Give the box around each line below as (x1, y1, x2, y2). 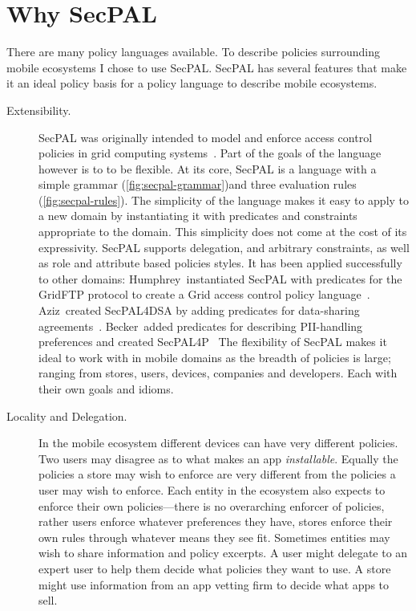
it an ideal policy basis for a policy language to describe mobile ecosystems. (6, 75, 378, 92)
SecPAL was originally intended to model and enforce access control (38, 128, 373, 145)
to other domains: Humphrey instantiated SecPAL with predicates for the (38, 270, 402, 287)
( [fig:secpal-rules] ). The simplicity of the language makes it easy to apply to (38, 191, 410, 208)
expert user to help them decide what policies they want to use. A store (38, 560, 391, 576)
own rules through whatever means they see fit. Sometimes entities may (38, 528, 390, 545)
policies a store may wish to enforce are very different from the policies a (38, 466, 396, 483)
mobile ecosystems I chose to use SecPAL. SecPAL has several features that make (6, 59, 407, 75)
